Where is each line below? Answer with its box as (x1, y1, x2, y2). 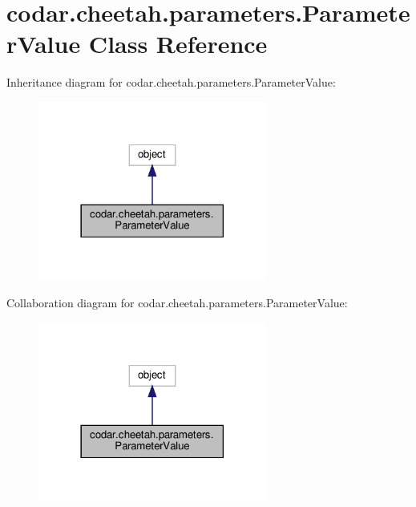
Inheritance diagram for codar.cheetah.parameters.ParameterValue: (6, 74, 336, 91)
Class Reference (88, 27, 268, 60)
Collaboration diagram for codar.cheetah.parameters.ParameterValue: (6, 294, 348, 311)
